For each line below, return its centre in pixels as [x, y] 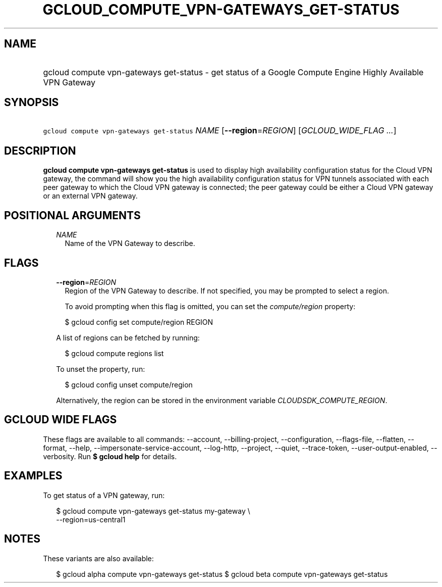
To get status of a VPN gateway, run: [104, 495]
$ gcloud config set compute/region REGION [139, 322]
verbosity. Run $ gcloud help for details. [110, 456]
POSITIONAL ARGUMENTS [72, 215]
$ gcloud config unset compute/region [129, 384]
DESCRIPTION [40, 151]
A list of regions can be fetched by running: [128, 337]
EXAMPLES [33, 476]
